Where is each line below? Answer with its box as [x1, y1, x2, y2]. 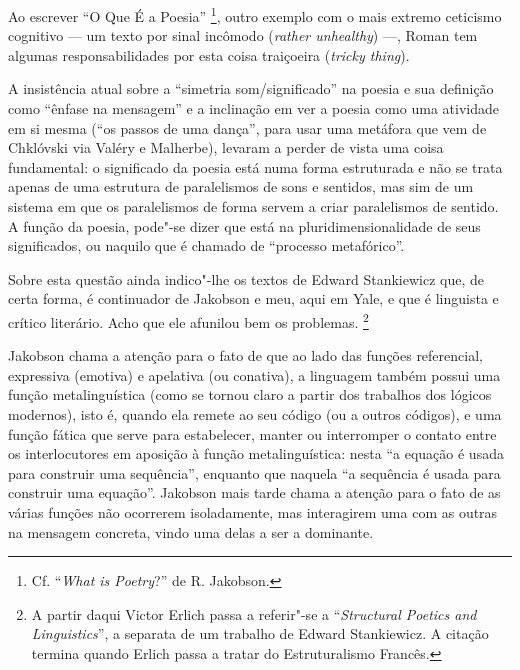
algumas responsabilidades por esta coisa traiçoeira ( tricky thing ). [8, 44, 410, 65]
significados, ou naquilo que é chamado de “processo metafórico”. [8, 235, 405, 256]
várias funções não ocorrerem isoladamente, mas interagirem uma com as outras [8, 501, 498, 522]
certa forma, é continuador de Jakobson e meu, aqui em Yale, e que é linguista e [8, 288, 499, 309]
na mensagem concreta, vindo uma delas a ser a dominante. [8, 521, 374, 542]
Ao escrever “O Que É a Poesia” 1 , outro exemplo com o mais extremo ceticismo [8, 3, 502, 26]
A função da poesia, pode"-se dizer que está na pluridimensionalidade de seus [8, 215, 481, 236]
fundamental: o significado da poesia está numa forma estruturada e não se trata [8, 156, 503, 177]
